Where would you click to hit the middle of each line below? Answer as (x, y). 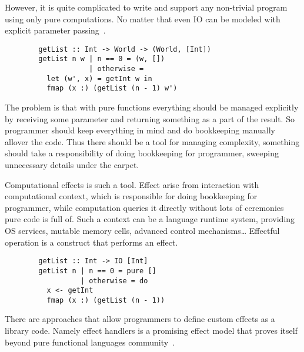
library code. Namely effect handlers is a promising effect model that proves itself (151, 331)
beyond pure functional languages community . (90, 342)
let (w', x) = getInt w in (99, 78)
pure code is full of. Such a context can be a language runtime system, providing (150, 219)
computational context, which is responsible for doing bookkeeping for (131, 196)
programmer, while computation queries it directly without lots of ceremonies (144, 207)
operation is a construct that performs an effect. (91, 242)
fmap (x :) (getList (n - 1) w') (112, 88)
